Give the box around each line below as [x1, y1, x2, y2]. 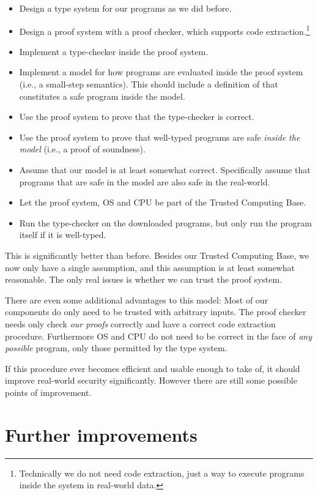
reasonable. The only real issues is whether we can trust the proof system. [5, 273, 283, 286]
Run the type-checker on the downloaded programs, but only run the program [19, 216, 312, 229]
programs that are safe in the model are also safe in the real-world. [19, 175, 270, 188]
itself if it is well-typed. [19, 228, 106, 241]
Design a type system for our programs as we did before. [19, 2, 232, 14]
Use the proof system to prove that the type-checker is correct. [19, 110, 254, 123]
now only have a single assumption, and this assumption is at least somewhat [5, 261, 295, 274]
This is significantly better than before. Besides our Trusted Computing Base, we [5, 248, 309, 261]
